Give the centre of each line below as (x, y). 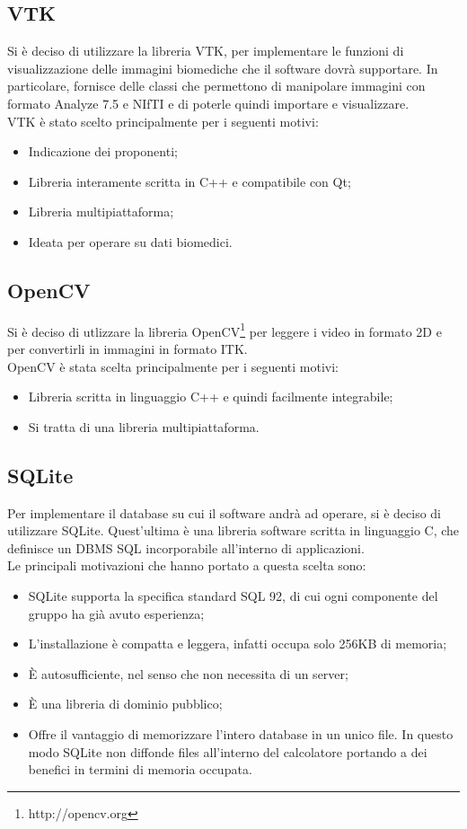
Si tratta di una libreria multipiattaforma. (144, 426)
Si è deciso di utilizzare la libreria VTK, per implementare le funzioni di (206, 51)
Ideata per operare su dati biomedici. (130, 241)
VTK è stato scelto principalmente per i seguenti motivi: (163, 121)
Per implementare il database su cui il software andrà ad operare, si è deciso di (224, 512)
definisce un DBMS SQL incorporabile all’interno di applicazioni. (186, 547)
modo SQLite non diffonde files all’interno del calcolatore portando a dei (228, 751)
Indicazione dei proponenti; (103, 151)
